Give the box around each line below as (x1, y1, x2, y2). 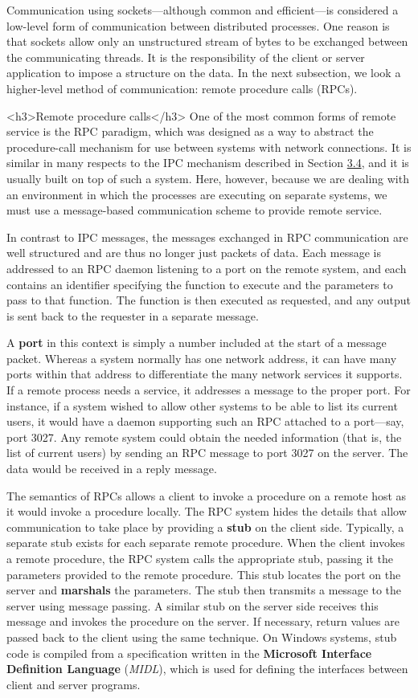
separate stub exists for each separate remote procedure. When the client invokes (6, 534, 405, 551)
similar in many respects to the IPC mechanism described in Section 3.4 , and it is (6, 154, 409, 171)
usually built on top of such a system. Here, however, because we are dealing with (6, 169, 409, 186)
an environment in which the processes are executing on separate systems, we (6, 186, 387, 202)
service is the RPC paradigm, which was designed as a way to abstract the (6, 123, 374, 140)
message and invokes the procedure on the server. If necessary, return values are (6, 613, 400, 630)
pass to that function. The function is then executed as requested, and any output (6, 292, 411, 308)
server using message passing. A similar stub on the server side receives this (6, 597, 379, 614)
